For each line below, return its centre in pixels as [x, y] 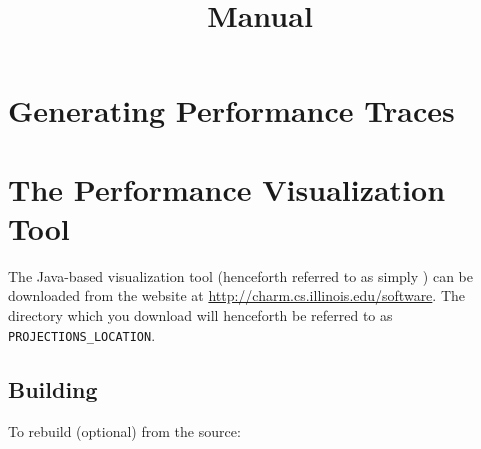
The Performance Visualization [227, 188]
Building [53, 388]
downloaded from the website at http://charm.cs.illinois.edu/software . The [237, 295]
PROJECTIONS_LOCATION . [82, 334]
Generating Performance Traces [231, 110]
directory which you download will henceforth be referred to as [200, 315]
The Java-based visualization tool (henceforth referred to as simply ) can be [240, 275]
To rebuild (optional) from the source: [124, 430]
